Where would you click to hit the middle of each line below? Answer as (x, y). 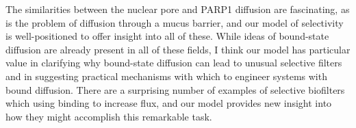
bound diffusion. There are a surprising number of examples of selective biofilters (175, 89)
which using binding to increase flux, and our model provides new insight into (169, 103)
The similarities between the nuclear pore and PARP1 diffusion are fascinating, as (178, 9)
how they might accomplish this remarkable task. (109, 116)
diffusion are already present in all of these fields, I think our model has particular (178, 49)
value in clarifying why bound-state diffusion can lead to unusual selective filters (174, 63)
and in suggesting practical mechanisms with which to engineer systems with (166, 76)
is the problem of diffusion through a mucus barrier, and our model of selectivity (175, 22)
